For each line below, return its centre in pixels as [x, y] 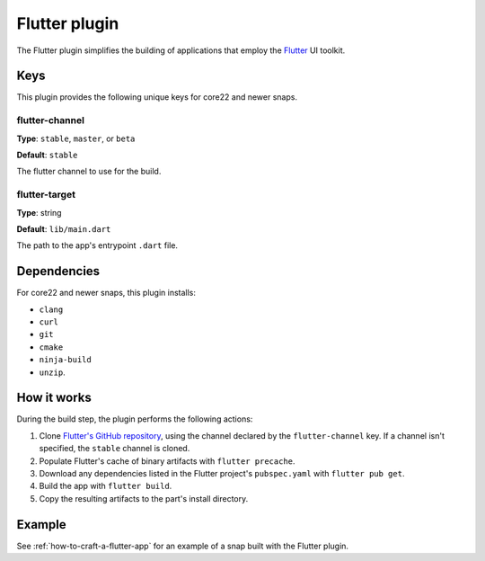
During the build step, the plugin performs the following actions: [135, 419]
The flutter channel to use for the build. [89, 172]
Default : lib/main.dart [64, 228]
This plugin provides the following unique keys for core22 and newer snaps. [157, 97]
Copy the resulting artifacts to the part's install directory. [144, 498]
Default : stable [47, 155]
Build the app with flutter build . [106, 486]
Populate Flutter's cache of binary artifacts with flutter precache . [167, 461]
